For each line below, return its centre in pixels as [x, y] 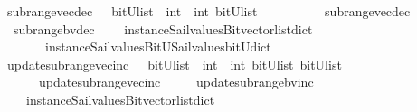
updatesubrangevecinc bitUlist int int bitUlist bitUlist [174, 64]
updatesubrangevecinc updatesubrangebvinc [176, 82]
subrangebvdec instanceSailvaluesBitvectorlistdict [163, 28]
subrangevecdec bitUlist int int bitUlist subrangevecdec [208, 11]
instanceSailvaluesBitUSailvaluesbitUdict [158, 47]
